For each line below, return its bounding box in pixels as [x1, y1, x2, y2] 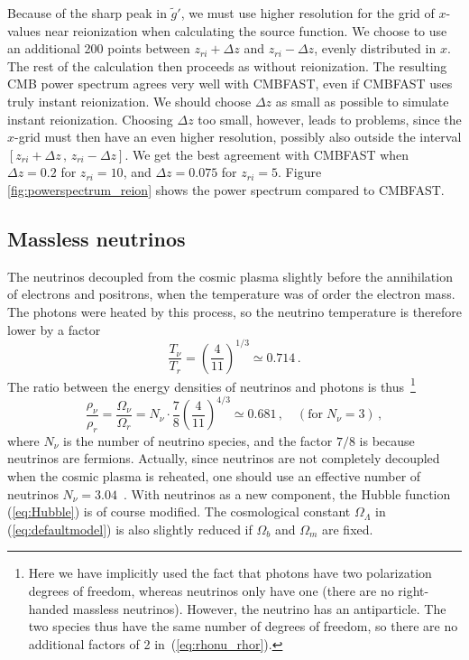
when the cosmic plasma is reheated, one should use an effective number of [7, 466, 421, 485]
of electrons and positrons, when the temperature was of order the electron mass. [7, 284, 455, 303]
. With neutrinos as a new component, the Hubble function [124, 484, 451, 503]
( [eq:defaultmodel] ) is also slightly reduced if [7, 519, 253, 538]
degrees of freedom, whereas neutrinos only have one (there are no [28, 581, 394, 600]
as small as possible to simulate [275, 91, 449, 110]
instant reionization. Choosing [7, 109, 173, 128]
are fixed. [321, 519, 373, 538]
